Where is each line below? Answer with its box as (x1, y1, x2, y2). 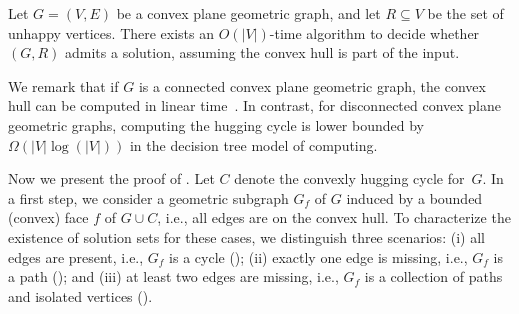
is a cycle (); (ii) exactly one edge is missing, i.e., (169, 246, 468, 267)
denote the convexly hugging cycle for (234, 168, 465, 189)
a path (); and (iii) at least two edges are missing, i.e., (8, 266, 339, 287)
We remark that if (8, 75, 119, 96)
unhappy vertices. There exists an (8, 22, 215, 43)
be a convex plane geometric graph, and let (116, 3, 381, 23)
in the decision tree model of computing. (129, 134, 378, 155)
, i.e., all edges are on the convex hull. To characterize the (157, 207, 511, 228)
